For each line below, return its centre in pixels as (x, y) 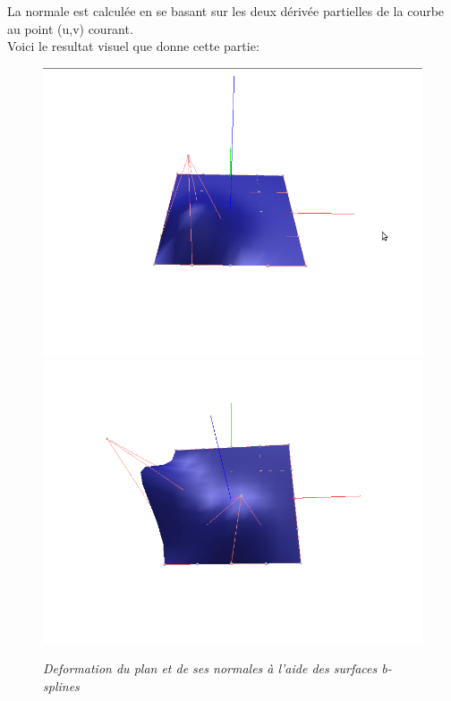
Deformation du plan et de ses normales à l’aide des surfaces (210, 668)
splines (61, 685)
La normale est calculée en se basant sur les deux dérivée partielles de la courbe (226, 11)
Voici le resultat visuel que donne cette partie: (133, 46)
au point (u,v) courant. (70, 28)
